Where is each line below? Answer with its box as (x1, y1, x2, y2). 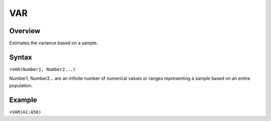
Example (9, 95, 37, 104)
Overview (9, 27, 41, 35)
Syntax (9, 53, 32, 61)
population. (9, 82, 33, 88)
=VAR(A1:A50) (9, 109, 42, 115)
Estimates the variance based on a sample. (9, 40, 98, 46)
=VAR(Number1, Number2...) (9, 66, 76, 72)
